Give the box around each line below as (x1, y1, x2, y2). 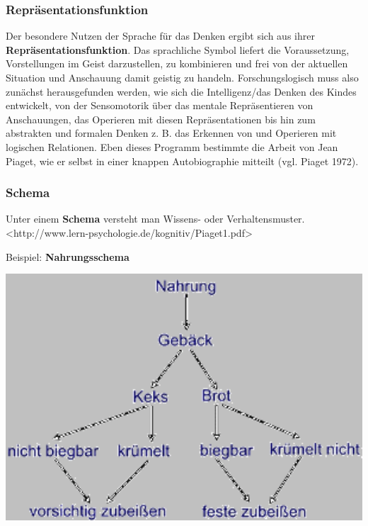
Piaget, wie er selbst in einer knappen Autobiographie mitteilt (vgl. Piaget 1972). (6, 153, 359, 168)
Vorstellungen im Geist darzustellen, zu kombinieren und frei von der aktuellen (6, 56, 348, 71)
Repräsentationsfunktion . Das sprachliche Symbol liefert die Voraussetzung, (6, 42, 350, 57)
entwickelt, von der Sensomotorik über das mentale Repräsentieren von (6, 98, 314, 113)
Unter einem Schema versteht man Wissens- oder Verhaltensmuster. (6, 211, 305, 226)
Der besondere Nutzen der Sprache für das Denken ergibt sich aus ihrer (6, 28, 315, 43)
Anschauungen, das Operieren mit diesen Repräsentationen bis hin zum (6, 111, 316, 126)
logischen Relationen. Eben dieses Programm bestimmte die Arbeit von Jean (6, 139, 338, 154)
